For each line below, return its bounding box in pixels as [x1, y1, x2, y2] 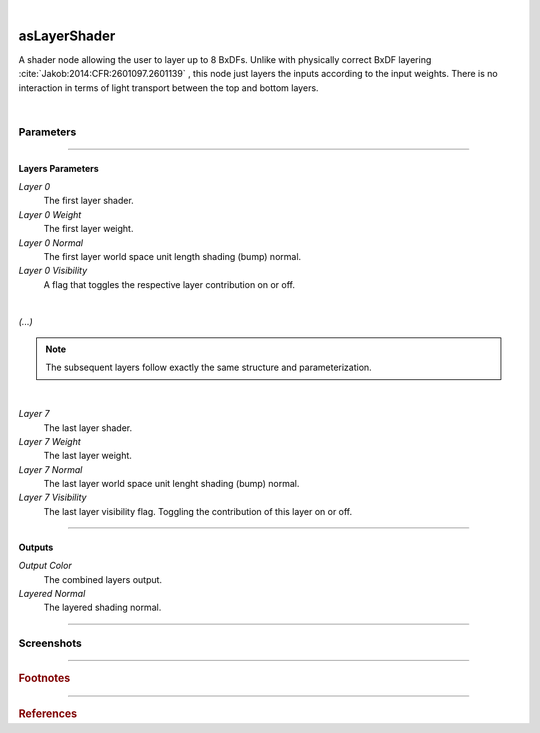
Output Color [18, 560, 72, 572]
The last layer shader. [43, 421, 133, 434]
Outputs [18, 541, 54, 553]
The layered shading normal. [43, 601, 162, 614]
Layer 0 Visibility [18, 265, 88, 277]
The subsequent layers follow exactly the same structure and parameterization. [45, 361, 372, 374]
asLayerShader [18, 27, 116, 44]
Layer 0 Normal [18, 236, 84, 249]
